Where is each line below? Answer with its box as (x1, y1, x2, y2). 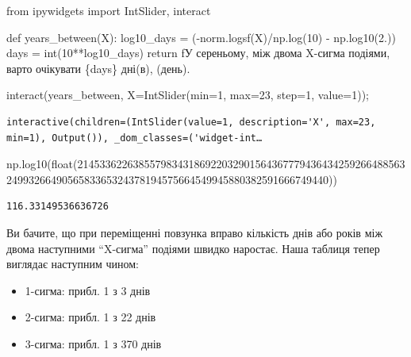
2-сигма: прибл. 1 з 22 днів (25, 309, 156, 325)
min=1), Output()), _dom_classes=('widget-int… (6, 132, 263, 144)
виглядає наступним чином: (6, 255, 139, 272)
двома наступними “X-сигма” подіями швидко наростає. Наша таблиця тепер (6, 240, 380, 256)
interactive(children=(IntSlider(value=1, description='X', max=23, (6, 116, 376, 128)
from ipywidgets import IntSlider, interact (6, 2, 211, 18)
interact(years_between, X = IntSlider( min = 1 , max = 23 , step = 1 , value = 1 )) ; (6, 86, 370, 103)
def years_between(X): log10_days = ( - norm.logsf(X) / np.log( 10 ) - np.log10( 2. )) (6, 29, 396, 45)
